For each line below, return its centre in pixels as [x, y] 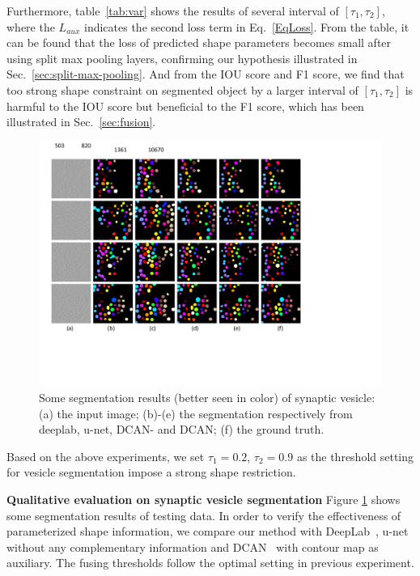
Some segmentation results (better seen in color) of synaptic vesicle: [207, 398]
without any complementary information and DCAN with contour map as [193, 546]
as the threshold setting [355, 456]
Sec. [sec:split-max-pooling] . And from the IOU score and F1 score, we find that [206, 74]
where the [31, 26]
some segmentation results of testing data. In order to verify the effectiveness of [204, 515]
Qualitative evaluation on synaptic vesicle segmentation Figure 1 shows [204, 499]
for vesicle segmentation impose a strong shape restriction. [151, 472]
